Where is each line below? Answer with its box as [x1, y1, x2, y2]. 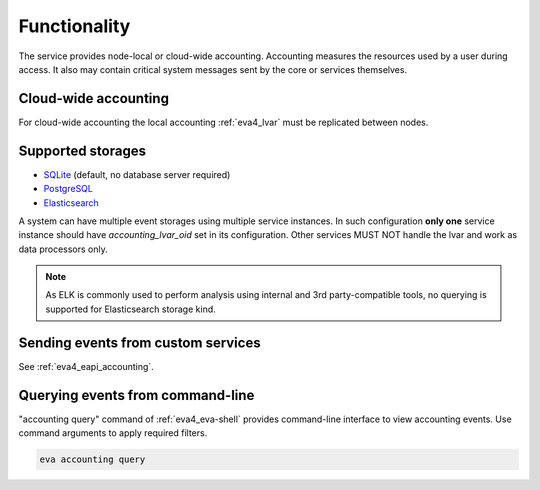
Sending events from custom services [18, 334, 261, 351]
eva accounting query [39, 454, 146, 465]
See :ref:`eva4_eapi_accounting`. [18, 360, 154, 372]
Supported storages [18, 142, 147, 159]
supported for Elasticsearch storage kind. [45, 303, 217, 315]
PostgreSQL [43, 183, 94, 195]
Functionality [18, 15, 131, 37]
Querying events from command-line [18, 386, 255, 404]
